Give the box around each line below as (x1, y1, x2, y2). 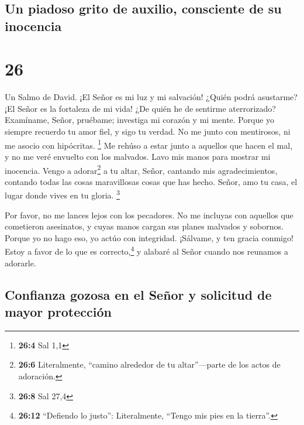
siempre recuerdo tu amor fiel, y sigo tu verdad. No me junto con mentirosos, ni (5, 125, 291, 138)
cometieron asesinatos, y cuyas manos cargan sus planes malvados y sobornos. (5, 220, 284, 232)
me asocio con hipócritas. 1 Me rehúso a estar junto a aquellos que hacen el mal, (5, 137, 293, 151)
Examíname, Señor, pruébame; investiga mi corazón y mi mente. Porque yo (5, 114, 275, 126)
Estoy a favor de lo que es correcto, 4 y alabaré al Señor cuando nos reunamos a (5, 244, 288, 258)
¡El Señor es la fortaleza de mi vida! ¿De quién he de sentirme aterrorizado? (5, 102, 276, 114)
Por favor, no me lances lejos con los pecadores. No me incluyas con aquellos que (5, 208, 293, 221)
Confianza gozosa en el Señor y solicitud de (5, 285, 272, 303)
